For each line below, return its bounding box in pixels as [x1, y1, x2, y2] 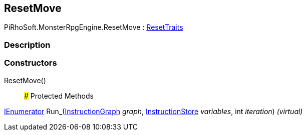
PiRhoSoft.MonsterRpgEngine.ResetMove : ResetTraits [4, 23, 183, 32]
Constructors [4, 58, 57, 68]
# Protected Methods [24, 91, 94, 100]
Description [4, 39, 51, 50]
